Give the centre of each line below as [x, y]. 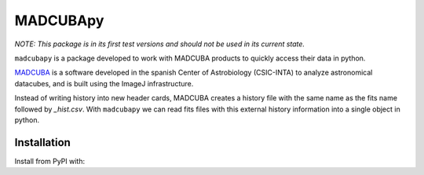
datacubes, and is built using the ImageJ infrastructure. [104, 83]
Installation [42, 142]
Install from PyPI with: [50, 161]
